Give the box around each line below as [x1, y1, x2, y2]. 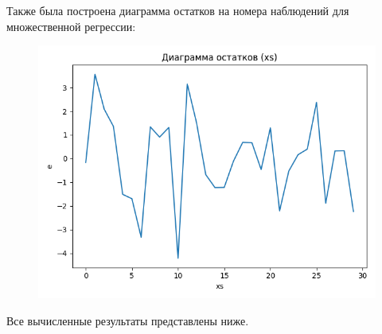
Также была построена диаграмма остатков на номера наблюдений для [6, 2, 349, 18]
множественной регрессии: [6, 17, 136, 34]
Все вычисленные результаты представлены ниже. [6, 312, 249, 328]
